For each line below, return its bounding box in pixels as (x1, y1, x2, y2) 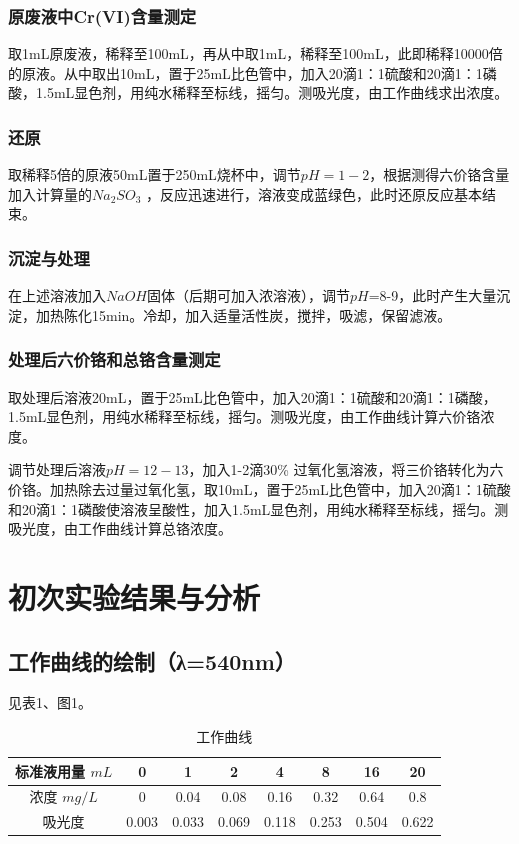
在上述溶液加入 (8, 285, 106, 306)
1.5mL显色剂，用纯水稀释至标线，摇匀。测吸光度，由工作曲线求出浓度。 (35, 82, 509, 103)
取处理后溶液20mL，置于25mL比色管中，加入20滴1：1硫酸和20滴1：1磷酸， (8, 386, 497, 407)
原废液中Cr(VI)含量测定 (8, 3, 197, 28)
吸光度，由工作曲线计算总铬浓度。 (8, 518, 232, 539)
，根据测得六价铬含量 (369, 164, 510, 185)
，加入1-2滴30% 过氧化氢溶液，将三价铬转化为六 (188, 459, 504, 480)
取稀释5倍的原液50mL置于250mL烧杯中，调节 (8, 164, 301, 185)
